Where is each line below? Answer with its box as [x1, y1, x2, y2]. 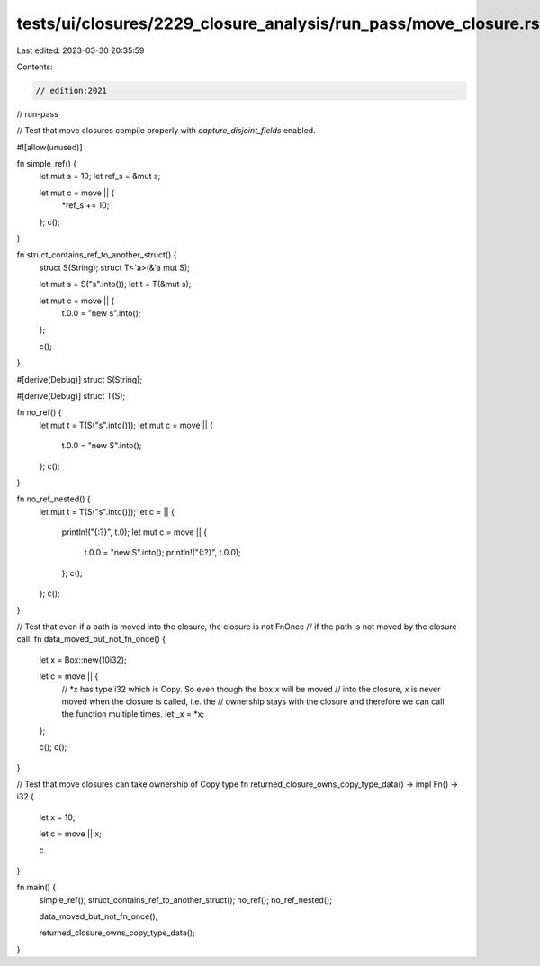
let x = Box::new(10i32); [39, 654, 127, 665]
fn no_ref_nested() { [16, 493, 92, 504]
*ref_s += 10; [61, 200, 110, 211]
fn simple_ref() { [16, 158, 76, 169]
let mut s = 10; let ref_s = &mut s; [39, 171, 161, 182]
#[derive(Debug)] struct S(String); [16, 374, 143, 384]
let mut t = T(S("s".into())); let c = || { [39, 506, 175, 517]
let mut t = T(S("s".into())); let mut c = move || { [39, 420, 214, 430]
